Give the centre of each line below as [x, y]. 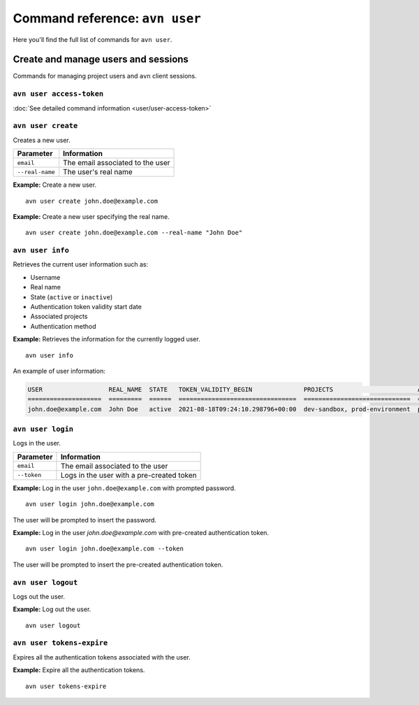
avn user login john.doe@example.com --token [105, 549]
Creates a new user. [42, 140]
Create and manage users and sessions [101, 59]
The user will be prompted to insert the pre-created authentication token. [118, 564]
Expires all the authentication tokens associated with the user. [102, 657]
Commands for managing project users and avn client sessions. [105, 76]
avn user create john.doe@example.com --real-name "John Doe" [134, 233]
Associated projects [59, 316]
